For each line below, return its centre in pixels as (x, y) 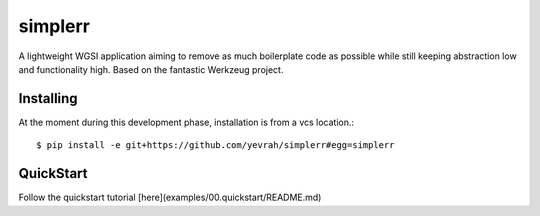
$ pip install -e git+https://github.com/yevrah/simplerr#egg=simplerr (215, 145)
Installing (48, 98)
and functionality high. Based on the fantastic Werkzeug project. (151, 69)
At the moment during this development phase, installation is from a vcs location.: (186, 122)
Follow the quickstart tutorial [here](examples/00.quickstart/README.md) (170, 197)
